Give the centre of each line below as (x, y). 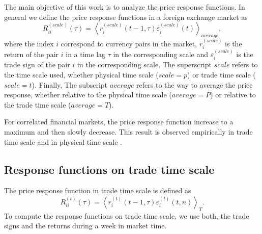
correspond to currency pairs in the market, (129, 43)
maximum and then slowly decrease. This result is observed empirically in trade (128, 132)
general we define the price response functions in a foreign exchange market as (126, 17)
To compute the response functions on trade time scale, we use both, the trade (127, 215)
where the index (29, 43)
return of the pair (32, 54)
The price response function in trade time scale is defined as (98, 190)
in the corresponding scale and (161, 54)
